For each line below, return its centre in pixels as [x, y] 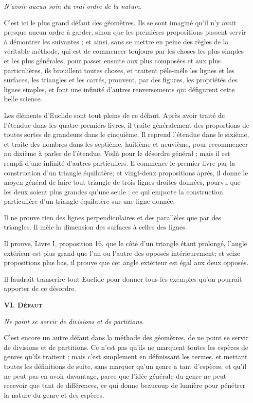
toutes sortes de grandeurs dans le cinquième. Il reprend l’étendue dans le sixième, [126, 134]
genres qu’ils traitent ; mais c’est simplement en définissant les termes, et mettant [126, 356]
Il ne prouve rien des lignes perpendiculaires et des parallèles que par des [113, 217]
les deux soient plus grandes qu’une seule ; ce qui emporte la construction [114, 191]
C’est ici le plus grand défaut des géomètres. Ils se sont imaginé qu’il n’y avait [120, 22]
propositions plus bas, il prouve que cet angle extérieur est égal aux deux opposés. [126, 262]
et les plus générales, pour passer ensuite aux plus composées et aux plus [112, 60]
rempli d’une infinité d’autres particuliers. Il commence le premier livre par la [119, 163]
